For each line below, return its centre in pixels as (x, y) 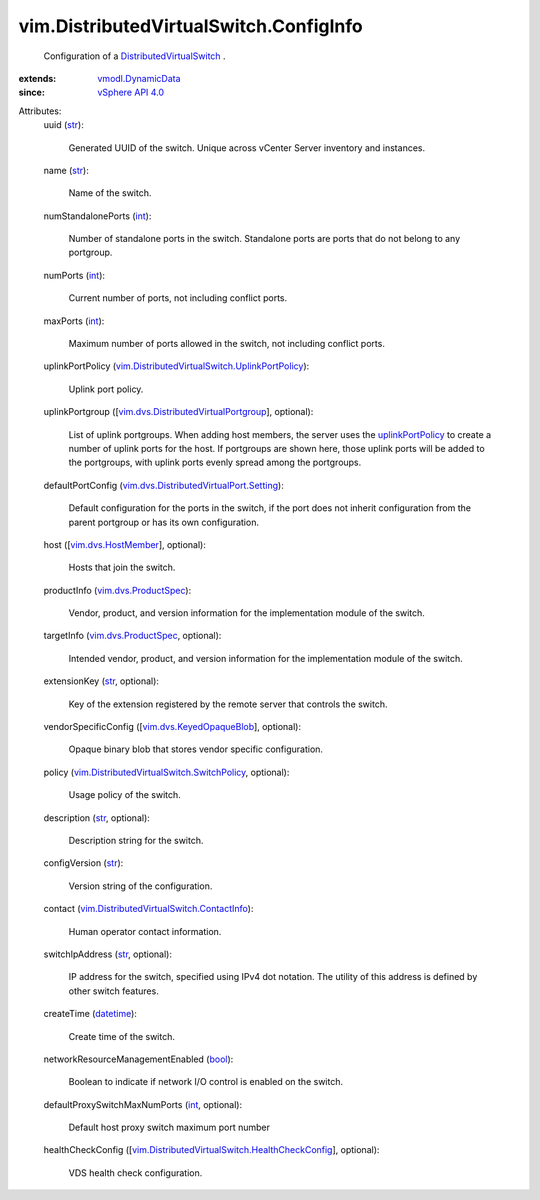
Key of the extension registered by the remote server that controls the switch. (228, 704)
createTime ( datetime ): (90, 1014)
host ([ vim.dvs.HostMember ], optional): (125, 544)
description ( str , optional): (96, 817)
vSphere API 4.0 (131, 92)
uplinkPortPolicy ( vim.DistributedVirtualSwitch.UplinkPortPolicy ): (176, 366)
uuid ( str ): (63, 125)
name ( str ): (66, 170)
